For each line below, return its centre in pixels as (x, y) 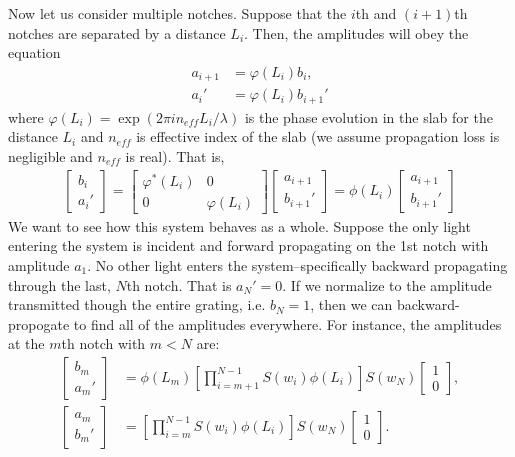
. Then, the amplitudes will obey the (356, 32)
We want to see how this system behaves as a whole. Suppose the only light (239, 225)
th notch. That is (179, 284)
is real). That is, (175, 155)
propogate (39, 323)
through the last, (59, 284)
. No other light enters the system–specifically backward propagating (297, 264)
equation (34, 52)
